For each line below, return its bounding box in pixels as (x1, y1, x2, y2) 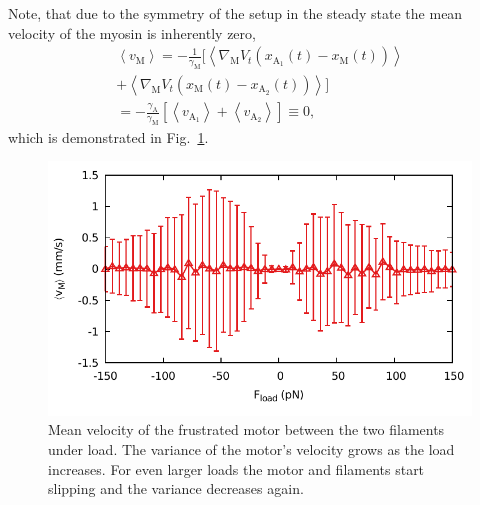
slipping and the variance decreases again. (48, 478, 304, 499)
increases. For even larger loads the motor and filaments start (48, 458, 425, 479)
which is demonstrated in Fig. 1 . (8, 126, 209, 147)
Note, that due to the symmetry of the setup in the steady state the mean (8, 3, 463, 23)
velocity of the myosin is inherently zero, (8, 22, 256, 43)
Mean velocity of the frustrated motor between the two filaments (48, 419, 445, 440)
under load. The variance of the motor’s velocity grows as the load (48, 439, 455, 460)
